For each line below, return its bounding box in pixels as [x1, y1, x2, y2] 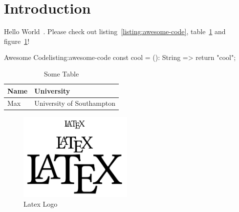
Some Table [43, 68, 79, 78]
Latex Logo [23, 198, 58, 209]
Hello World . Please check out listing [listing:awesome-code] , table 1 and [4, 26, 226, 37]
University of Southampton [34, 98, 116, 108]
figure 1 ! [4, 36, 30, 46]
